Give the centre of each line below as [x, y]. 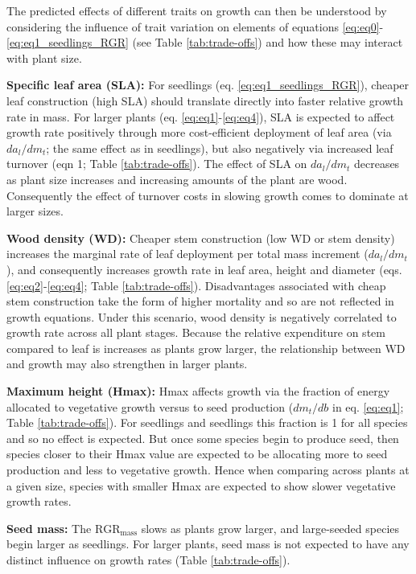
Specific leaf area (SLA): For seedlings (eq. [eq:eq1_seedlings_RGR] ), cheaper [208, 85]
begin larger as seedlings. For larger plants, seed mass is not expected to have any [208, 544]
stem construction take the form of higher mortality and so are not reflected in [200, 301]
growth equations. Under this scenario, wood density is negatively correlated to [202, 316]
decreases [377, 164]
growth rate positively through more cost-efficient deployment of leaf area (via [199, 132]
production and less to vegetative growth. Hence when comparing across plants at [208, 470]
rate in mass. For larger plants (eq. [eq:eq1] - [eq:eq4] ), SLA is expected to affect [201, 116]
